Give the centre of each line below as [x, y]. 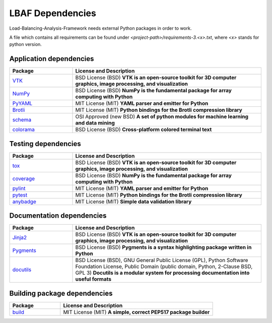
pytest [20, 195]
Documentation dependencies [58, 216]
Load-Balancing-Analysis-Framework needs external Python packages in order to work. [100, 28]
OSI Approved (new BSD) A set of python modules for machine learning [162, 117]
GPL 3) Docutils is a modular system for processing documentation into [162, 273]
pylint [19, 188]
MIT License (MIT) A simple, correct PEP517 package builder [137, 312]
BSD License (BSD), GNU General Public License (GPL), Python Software [162, 261]
